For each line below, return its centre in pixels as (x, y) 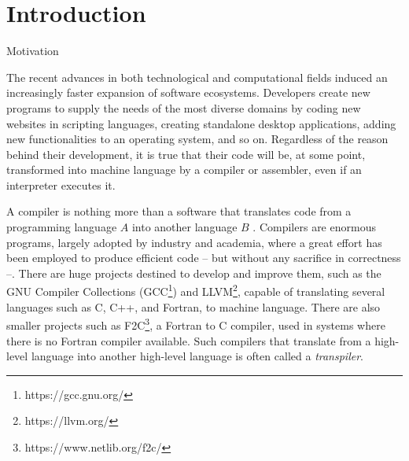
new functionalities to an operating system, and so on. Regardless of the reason (197, 139)
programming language (62, 227)
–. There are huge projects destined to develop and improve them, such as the (194, 273)
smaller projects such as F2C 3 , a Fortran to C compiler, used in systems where (196, 324)
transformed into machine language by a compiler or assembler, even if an (184, 170)
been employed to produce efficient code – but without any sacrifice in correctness (204, 258)
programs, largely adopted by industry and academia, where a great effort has (194, 242)
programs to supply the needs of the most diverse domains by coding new (184, 107)
